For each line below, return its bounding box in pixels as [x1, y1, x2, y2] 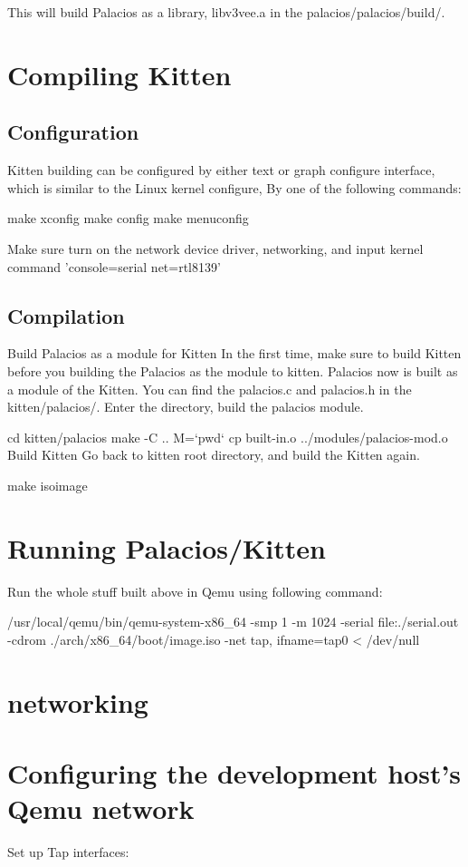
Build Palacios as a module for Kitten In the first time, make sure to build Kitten [7, 344, 462, 363]
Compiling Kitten [7, 55, 232, 93]
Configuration [7, 118, 139, 146]
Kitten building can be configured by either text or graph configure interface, [7, 161, 435, 180]
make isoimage [7, 475, 88, 494]
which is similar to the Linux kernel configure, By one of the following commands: [7, 178, 462, 197]
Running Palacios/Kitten [7, 529, 326, 566]
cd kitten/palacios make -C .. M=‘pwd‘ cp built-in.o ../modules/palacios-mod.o [7, 427, 448, 446]
